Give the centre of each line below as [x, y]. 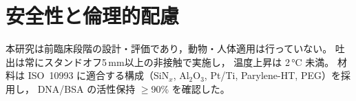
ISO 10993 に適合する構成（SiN [98, 75]
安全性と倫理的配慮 [93, 15]
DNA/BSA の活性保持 [86, 88]
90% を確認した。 [190, 88]
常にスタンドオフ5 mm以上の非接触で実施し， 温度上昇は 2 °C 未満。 [179, 61]
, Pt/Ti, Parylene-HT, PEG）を [272, 75]
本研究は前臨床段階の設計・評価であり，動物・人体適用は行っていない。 [169, 48]
